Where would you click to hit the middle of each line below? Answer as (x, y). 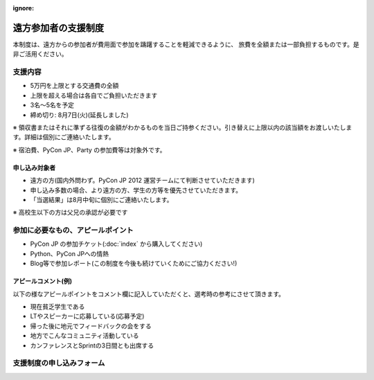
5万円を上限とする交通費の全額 (74, 86)
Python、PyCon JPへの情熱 (70, 253)
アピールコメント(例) (43, 281)
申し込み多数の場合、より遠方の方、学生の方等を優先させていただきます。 (136, 190)
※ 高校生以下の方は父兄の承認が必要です (70, 212)
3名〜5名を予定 (52, 105)
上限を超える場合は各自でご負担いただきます (94, 95)
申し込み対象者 (34, 168)
